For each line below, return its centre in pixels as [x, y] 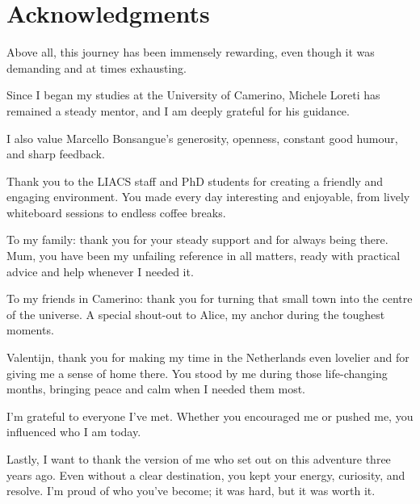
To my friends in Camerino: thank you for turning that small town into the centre [210, 298]
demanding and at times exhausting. [97, 67]
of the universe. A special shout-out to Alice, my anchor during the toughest [196, 314]
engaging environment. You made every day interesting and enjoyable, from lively [208, 197]
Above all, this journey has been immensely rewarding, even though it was [191, 52]
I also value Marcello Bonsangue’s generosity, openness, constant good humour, [202, 138]
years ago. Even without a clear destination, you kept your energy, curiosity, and [206, 475]
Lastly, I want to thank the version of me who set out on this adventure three [199, 459]
